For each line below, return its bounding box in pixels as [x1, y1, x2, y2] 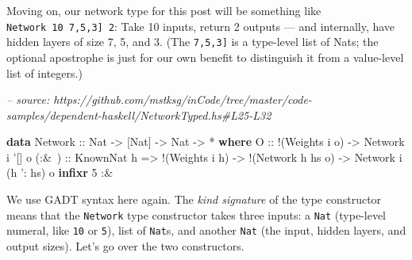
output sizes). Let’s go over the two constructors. [6, 237, 245, 254]
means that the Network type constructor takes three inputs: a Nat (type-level [6, 206, 387, 223]
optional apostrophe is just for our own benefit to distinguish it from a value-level [6, 48, 404, 65]
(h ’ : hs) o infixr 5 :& [6, 164, 114, 181]
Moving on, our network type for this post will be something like [6, 2, 322, 18]
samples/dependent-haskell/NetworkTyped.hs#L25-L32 [6, 106, 271, 123]
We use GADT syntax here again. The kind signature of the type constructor [6, 191, 382, 208]
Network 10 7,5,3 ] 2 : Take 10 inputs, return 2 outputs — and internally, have [6, 17, 395, 34]
